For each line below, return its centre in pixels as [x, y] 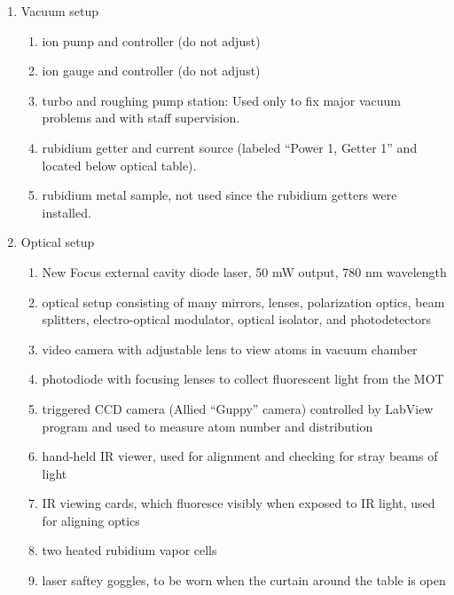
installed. [67, 212]
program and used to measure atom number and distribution [207, 426]
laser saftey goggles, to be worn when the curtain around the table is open [244, 580]
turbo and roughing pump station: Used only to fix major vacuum [221, 100]
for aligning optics [91, 520]
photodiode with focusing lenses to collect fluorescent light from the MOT [243, 379]
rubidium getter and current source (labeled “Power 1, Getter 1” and [230, 147]
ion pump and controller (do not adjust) [151, 40]
